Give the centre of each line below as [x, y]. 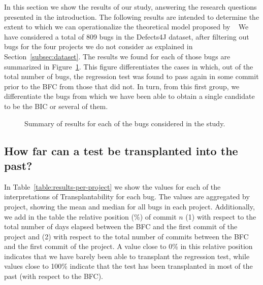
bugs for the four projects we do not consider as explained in [98, 46]
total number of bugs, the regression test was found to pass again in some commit [131, 76]
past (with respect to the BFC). [54, 276]
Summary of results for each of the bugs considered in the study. [125, 123]
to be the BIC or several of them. [56, 106]
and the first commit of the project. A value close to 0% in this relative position [128, 246]
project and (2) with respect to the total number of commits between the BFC [126, 236]
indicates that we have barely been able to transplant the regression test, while [127, 256]
